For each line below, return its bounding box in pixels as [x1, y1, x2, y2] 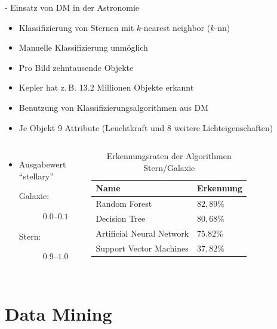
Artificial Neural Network [96, 226, 189, 239]
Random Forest [96, 197, 152, 210]
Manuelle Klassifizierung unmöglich [19, 41, 148, 54]
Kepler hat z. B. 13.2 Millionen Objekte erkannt [19, 81, 194, 94]
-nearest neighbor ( [141, 21, 211, 33]
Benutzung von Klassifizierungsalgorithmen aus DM [19, 101, 209, 113]
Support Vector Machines [96, 241, 189, 254]
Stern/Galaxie [143, 161, 195, 173]
